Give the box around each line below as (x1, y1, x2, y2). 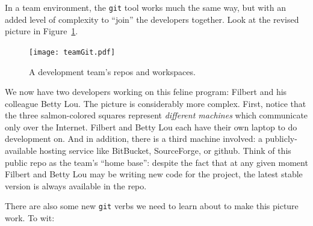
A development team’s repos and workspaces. (29, 65, 196, 78)
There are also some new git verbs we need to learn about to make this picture (5, 200, 299, 212)
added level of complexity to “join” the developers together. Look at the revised (5, 13, 299, 25)
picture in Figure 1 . (5, 25, 78, 37)
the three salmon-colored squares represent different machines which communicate (5, 109, 308, 121)
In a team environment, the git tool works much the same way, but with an (5, 1, 286, 13)
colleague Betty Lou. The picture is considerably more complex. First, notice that (5, 97, 306, 109)
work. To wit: (5, 212, 55, 224)
